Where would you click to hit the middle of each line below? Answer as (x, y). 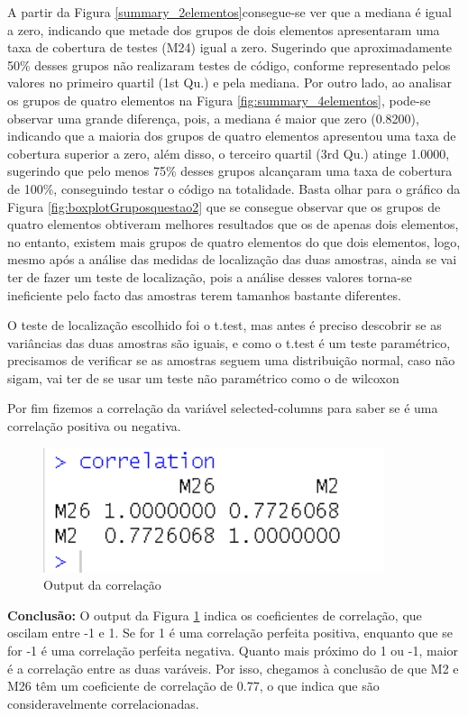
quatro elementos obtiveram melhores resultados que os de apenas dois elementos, (233, 224)
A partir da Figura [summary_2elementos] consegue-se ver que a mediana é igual (230, 12)
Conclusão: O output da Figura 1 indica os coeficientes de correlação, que (215, 615)
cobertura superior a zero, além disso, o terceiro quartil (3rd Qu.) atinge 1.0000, (229, 153)
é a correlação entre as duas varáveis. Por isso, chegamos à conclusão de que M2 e (233, 668)
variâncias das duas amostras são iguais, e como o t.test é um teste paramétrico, (229, 342)
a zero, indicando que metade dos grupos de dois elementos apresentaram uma (224, 29)
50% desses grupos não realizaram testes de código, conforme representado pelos (229, 64)
